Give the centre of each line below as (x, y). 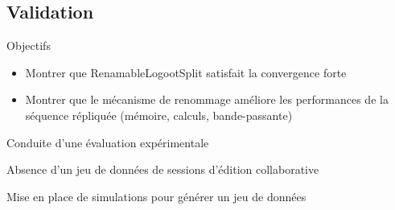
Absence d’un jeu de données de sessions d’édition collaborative (163, 169)
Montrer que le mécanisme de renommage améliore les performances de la (207, 99)
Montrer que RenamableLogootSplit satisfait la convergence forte (186, 72)
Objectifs (29, 45)
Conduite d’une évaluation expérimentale (108, 142)
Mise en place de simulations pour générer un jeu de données (156, 196)
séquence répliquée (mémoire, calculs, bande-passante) (159, 115)
